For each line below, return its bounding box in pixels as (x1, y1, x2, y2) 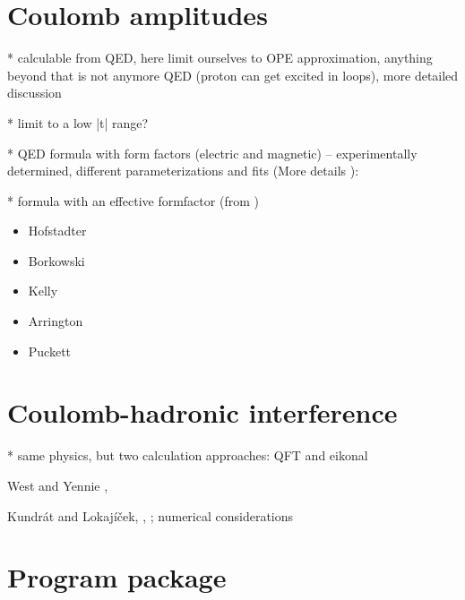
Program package (7, 559, 227, 596)
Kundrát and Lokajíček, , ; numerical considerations (7, 506, 294, 525)
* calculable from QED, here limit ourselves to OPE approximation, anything (7, 48, 433, 67)
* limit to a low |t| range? (7, 113, 149, 132)
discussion (7, 83, 62, 102)
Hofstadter (28, 221, 87, 240)
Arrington (28, 312, 83, 330)
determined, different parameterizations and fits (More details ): (7, 161, 359, 180)
